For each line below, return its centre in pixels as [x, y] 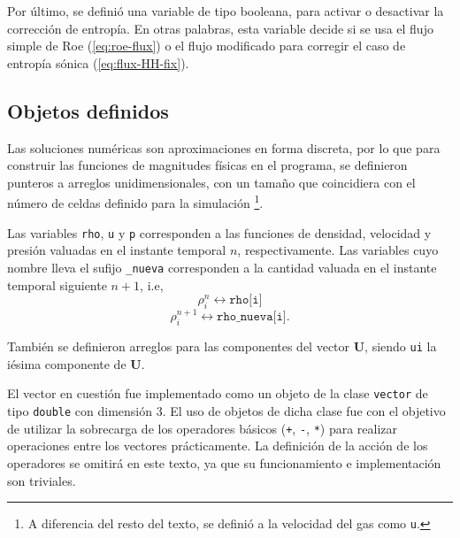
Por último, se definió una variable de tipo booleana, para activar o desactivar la [226, 11]
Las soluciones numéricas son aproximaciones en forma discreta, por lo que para [224, 147]
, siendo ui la [401, 346]
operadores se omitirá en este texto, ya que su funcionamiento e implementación [224, 462]
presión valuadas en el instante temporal [117, 250]
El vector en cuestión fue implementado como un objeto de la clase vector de [218, 393]
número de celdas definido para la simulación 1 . [135, 202]
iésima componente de [67, 363]
